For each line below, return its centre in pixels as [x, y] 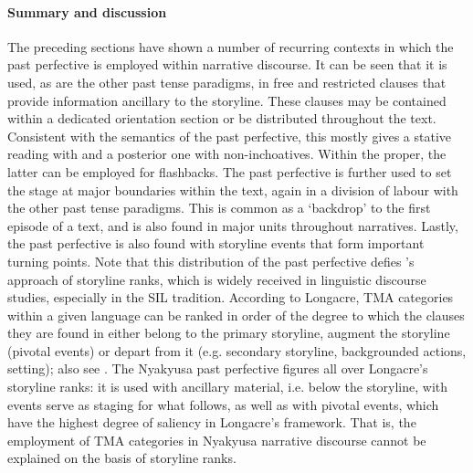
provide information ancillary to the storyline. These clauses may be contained [227, 100]
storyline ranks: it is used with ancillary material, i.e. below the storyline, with [228, 387]
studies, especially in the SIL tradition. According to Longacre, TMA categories [231, 297]
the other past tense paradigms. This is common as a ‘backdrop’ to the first [219, 208]
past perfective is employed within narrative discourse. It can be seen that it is [227, 64]
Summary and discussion [87, 11]
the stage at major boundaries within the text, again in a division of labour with [233, 189]
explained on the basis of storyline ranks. [122, 458]
